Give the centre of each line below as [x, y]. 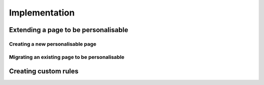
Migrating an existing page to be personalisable [67, 57]
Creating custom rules [44, 71]
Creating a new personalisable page [53, 44]
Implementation [42, 13]
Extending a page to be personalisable [69, 30]
